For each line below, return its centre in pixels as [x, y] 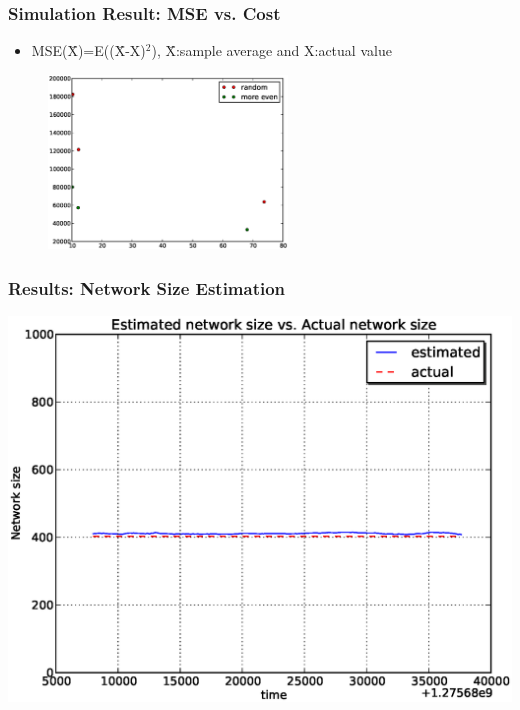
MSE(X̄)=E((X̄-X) [88, 50]
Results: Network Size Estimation [147, 287]
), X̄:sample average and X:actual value [271, 50]
